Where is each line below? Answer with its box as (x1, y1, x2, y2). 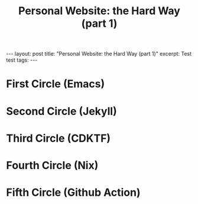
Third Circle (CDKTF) (6, 132, 111, 145)
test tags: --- (6, 56, 38, 63)
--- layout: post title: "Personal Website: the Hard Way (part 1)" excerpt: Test (6, 50, 192, 58)
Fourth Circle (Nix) (6, 158, 99, 172)
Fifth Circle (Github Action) (6, 186, 141, 199)
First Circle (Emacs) (6, 77, 105, 91)
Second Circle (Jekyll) (6, 104, 117, 118)
